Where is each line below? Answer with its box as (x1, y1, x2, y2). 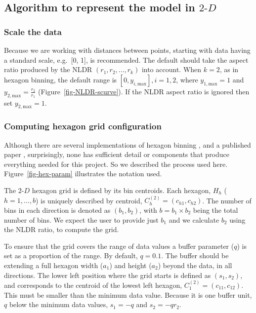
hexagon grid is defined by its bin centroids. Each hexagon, (32, 185, 211, 195)
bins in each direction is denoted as (4, 204, 111, 215)
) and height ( (109, 260, 152, 270)
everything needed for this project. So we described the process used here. (4, 158, 228, 169)
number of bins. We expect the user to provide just (4, 214, 159, 225)
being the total (193, 204, 238, 215)
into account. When (141, 64, 202, 75)
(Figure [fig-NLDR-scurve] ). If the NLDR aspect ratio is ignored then (38, 86, 250, 96)
